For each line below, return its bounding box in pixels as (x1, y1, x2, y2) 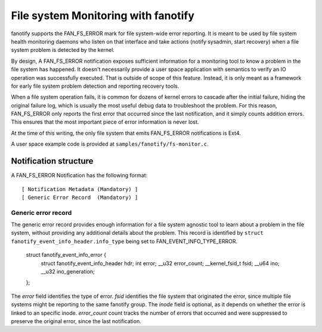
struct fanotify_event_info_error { (26, 251, 107, 259)
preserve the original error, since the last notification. (11, 317, 141, 325)
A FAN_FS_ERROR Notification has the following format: (11, 172, 148, 179)
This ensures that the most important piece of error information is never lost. (11, 118, 199, 125)
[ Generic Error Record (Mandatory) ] (21, 194, 138, 201)
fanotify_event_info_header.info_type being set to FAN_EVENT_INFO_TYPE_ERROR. (11, 238, 238, 245)
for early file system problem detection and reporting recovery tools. (11, 82, 179, 90)
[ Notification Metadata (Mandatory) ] (21, 186, 138, 192)
